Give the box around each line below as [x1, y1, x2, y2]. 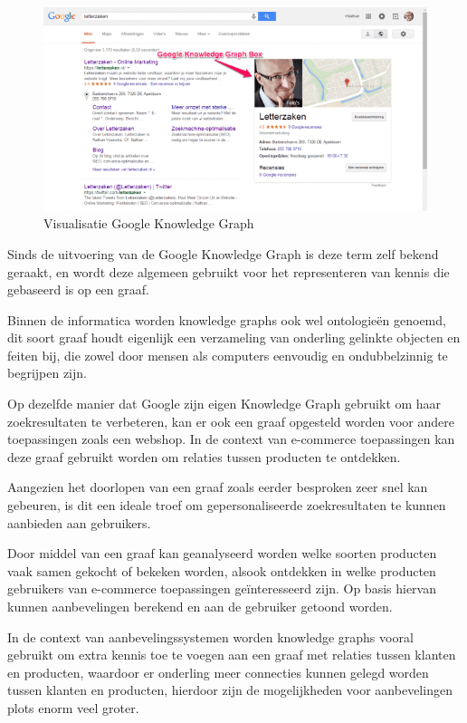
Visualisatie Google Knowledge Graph [43, 214, 254, 233]
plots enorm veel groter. [7, 698, 139, 717]
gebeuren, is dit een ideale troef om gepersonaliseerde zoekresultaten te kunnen [7, 496, 446, 515]
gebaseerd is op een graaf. [7, 280, 149, 299]
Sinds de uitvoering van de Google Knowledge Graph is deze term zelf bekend [7, 244, 439, 263]
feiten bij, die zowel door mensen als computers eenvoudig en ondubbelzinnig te [7, 345, 448, 364]
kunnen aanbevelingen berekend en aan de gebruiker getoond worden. [7, 597, 393, 615]
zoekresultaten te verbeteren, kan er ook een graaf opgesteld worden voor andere [7, 411, 454, 430]
